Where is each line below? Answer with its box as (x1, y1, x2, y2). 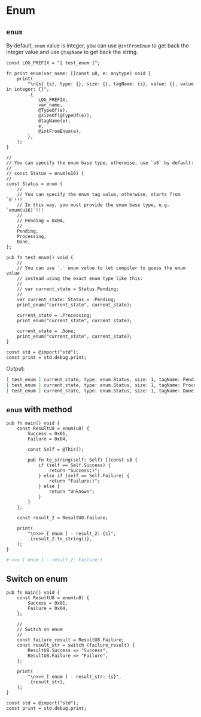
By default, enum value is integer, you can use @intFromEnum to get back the (6, 42, 190, 49)
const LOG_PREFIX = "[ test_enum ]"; (6, 60, 100, 66)
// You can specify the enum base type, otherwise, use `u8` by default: (6, 160, 194, 166)
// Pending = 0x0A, (17, 218, 66, 224)
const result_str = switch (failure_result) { (17, 642, 135, 648)
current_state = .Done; (17, 328, 77, 334)
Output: (6, 365, 25, 372)
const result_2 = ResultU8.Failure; (17, 515, 109, 521)
